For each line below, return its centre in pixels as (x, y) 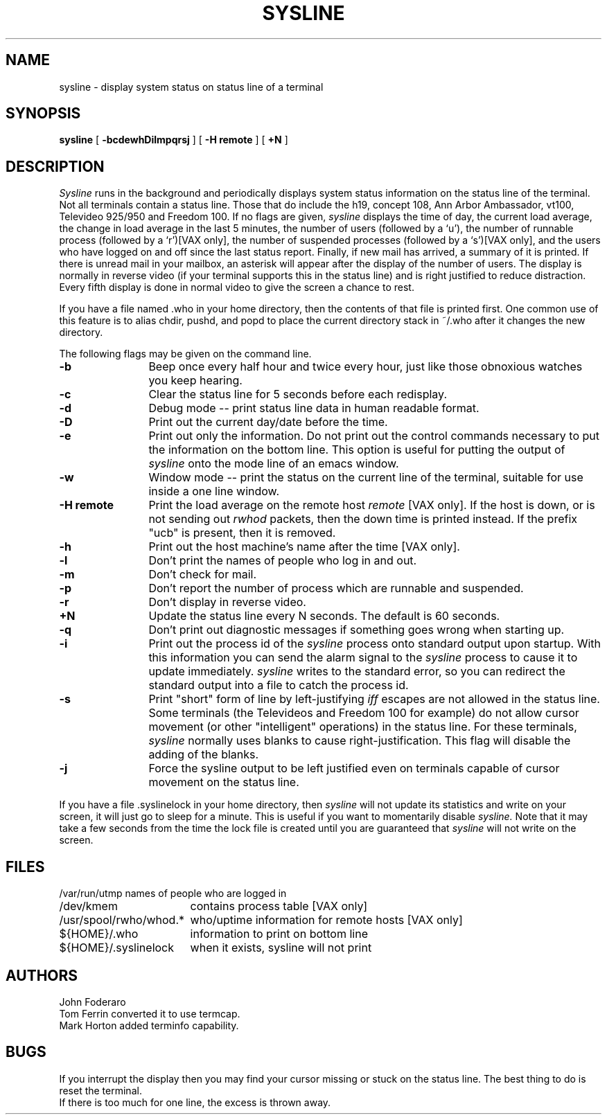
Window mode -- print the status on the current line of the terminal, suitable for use (366, 478)
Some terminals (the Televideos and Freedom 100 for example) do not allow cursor (364, 713)
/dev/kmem (88, 906)
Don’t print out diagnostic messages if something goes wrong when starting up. (357, 630)
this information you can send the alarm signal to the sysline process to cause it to (363, 658)
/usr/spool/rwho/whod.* (122, 920)
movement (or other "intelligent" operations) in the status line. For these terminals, (363, 727)
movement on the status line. (224, 782)
